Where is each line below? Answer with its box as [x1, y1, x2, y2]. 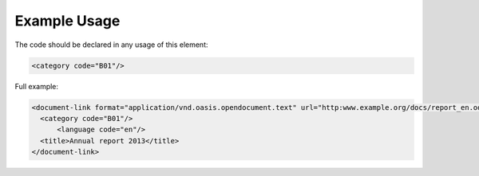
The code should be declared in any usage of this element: [14, 40, 208, 49]
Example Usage [14, 12, 121, 29]
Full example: [14, 81, 59, 91]
